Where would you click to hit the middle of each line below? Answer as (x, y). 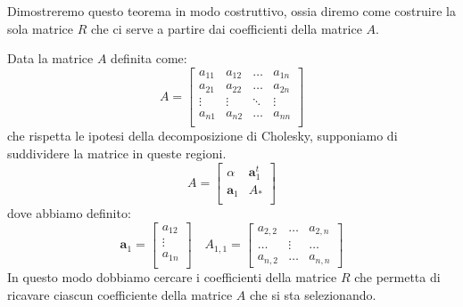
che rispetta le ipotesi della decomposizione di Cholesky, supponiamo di (203, 136)
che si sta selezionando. (313, 294)
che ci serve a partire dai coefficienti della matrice (226, 28)
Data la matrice (50, 58)
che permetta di (397, 276)
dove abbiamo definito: (69, 213)
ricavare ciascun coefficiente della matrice (120, 294)
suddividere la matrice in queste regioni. (117, 153)
